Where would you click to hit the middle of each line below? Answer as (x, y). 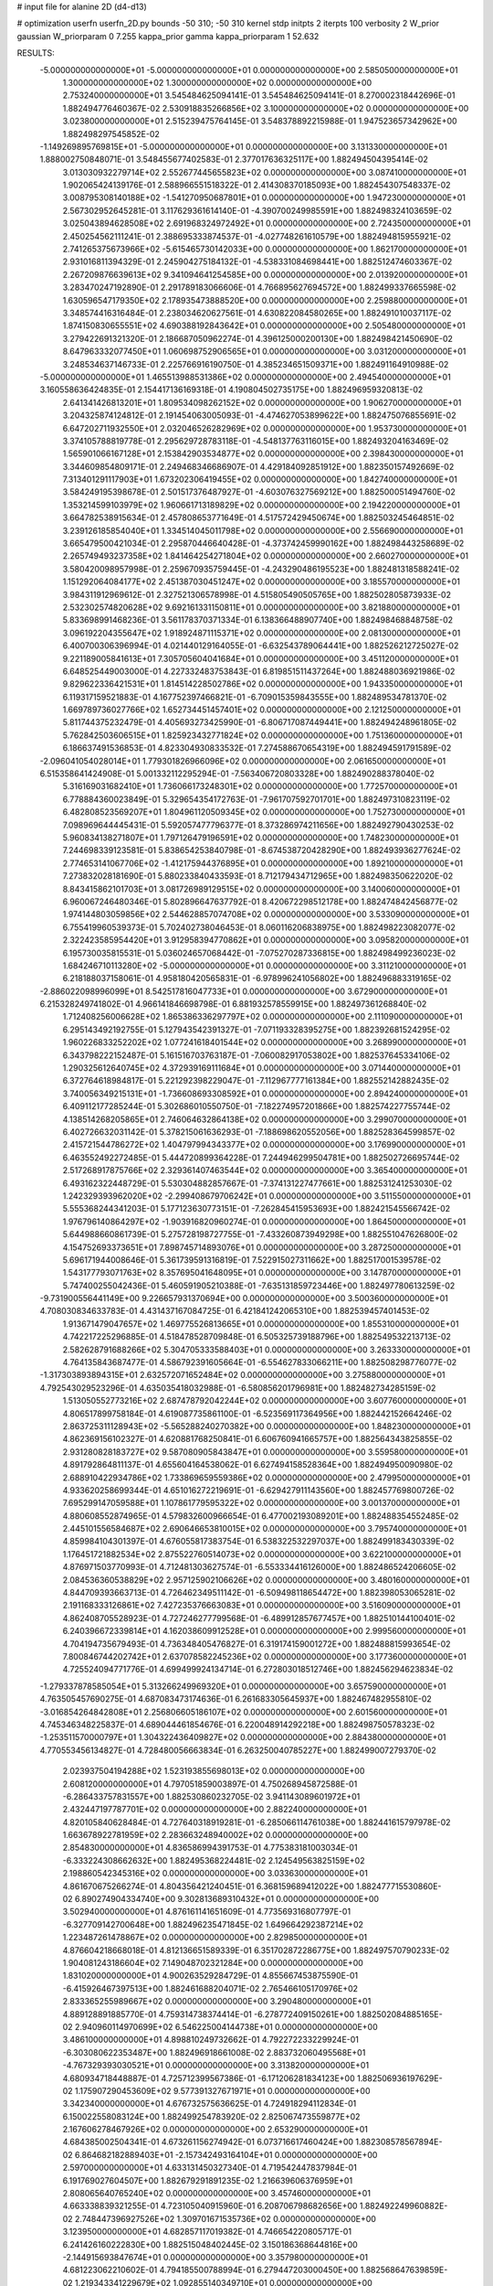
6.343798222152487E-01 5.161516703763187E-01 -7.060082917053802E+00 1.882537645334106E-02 (257, 1055)
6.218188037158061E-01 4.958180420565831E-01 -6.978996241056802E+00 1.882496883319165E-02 (257, 978)
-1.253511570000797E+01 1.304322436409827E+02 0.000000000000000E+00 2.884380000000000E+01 (243, 1737)
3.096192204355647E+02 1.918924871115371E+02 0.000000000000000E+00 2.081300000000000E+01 (262, 633)
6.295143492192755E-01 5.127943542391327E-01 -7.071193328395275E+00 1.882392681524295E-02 (257, 1030)
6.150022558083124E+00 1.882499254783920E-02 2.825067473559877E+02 (211, 2116)
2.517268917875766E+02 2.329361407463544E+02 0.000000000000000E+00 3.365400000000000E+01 (265, 1170)
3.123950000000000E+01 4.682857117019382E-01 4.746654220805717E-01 (207, 2232)
